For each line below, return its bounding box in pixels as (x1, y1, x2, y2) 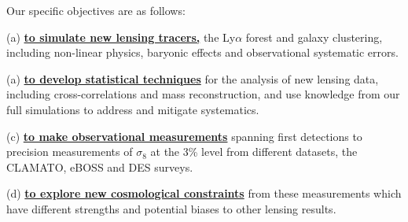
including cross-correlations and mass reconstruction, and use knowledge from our (6, 86, 400, 102)
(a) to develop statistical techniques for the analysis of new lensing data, (6, 70, 379, 87)
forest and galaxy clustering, (245, 28, 383, 45)
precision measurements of (6, 143, 133, 160)
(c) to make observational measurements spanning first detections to (6, 128, 362, 144)
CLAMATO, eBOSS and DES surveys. (6, 158, 193, 175)
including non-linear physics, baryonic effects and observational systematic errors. (6, 44, 399, 61)
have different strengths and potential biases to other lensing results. (6, 200, 336, 216)
